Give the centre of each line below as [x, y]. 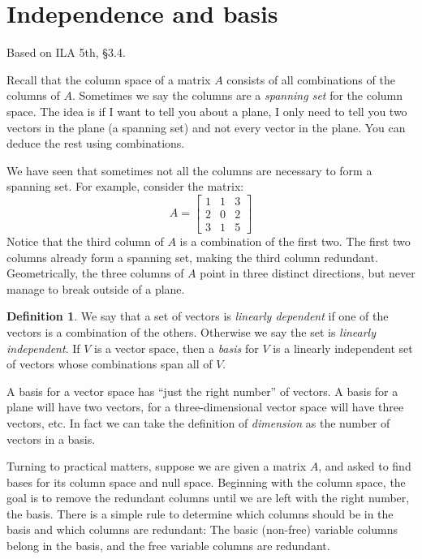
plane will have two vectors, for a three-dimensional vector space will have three [205, 407]
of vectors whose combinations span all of [110, 364]
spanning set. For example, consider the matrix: [125, 186]
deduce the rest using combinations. [96, 143]
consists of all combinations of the [311, 79]
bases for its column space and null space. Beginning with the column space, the [206, 482]
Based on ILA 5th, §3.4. [66, 52]
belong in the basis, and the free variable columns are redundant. [168, 546]
